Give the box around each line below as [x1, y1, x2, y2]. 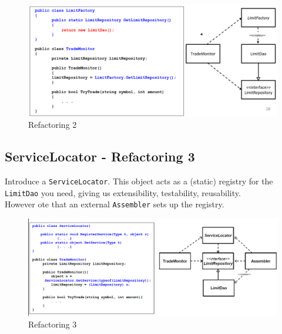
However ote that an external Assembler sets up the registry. [5, 198, 224, 210]
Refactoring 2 [28, 118, 77, 131]
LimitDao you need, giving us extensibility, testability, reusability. [5, 186, 241, 199]
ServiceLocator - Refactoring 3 [5, 147, 195, 166]
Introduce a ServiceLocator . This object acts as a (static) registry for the [5, 175, 273, 187]
